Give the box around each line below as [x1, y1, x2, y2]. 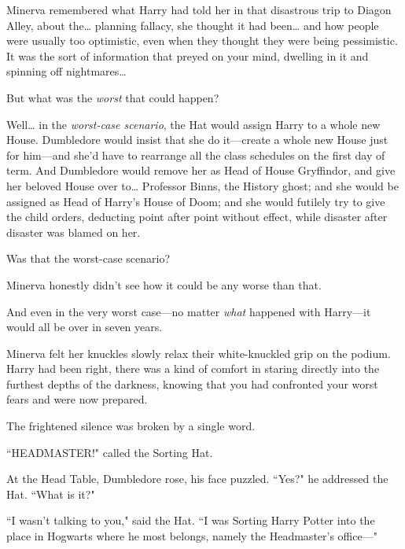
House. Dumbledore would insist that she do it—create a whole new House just [6, 131, 388, 148]
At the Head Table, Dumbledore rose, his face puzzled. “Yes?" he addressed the [6, 470, 388, 487]
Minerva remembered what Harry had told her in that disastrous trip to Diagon [6, 2, 392, 17]
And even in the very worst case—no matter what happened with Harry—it [6, 303, 371, 319]
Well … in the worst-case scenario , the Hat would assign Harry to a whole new [6, 116, 381, 132]
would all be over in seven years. [6, 319, 163, 335]
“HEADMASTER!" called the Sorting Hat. [6, 444, 213, 460]
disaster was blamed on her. [6, 223, 141, 240]
